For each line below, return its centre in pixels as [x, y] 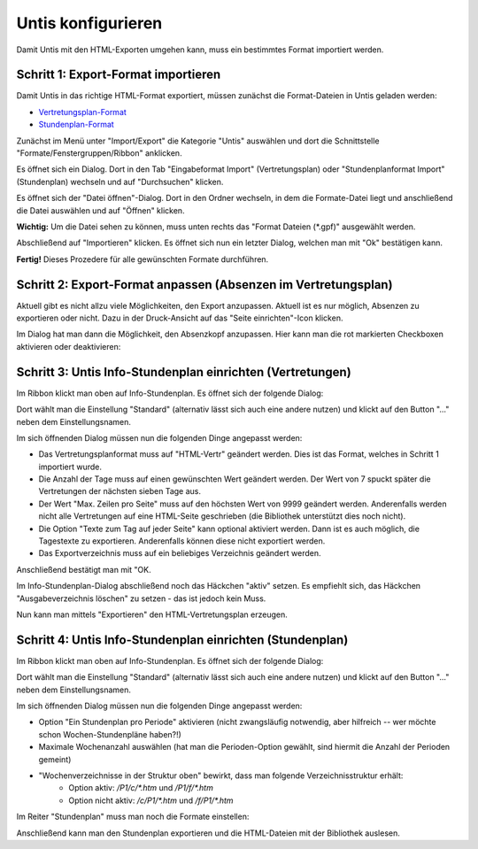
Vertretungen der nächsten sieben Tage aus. [120, 491]
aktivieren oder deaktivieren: [69, 346]
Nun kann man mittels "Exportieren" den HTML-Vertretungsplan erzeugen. [152, 614]
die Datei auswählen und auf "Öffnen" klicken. [100, 210]
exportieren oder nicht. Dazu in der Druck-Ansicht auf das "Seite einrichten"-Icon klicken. [180, 318]
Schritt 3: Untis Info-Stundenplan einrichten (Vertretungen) [184, 372]
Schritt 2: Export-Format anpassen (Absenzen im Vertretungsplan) [204, 285]
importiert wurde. [70, 467]
